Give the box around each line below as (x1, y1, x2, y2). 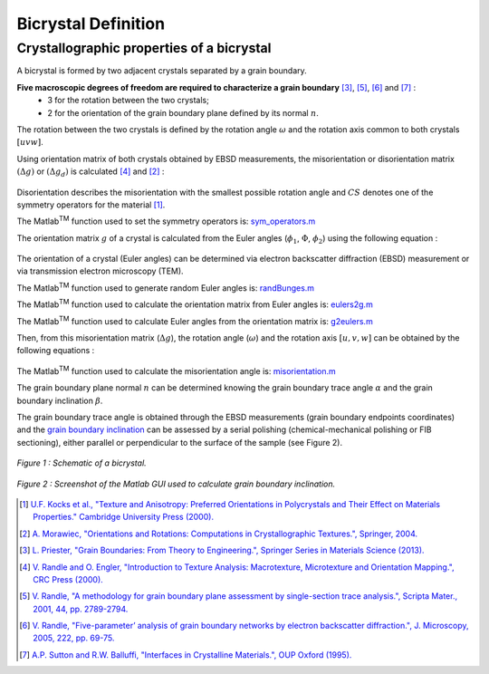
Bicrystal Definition (16, 14, 166, 34)
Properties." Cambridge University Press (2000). (33, 512, 215, 523)
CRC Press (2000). (33, 573, 103, 584)
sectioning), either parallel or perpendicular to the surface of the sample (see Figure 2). (16, 437, 343, 448)
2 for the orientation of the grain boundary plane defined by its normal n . (47, 107, 319, 118)
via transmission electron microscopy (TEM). (16, 265, 185, 276)
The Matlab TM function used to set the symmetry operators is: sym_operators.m (16, 214, 316, 226)
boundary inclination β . (16, 395, 103, 406)
